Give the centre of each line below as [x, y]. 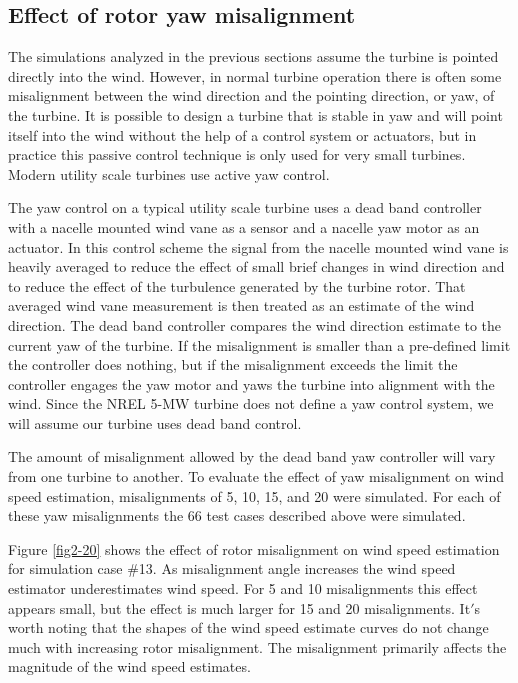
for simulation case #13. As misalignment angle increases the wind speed [232, 568]
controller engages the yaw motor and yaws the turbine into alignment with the [251, 383]
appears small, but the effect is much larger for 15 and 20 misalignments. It [239, 607]
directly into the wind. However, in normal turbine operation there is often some [255, 75]
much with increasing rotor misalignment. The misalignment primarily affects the [257, 646]
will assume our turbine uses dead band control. [155, 422]
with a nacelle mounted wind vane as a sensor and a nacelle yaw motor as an [244, 226]
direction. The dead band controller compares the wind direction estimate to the [255, 324]
